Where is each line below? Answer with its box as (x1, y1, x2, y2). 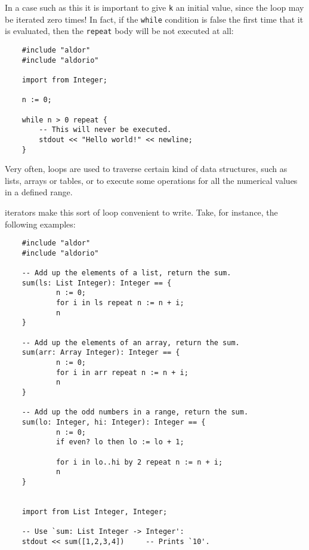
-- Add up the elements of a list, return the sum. (21, 269, 231, 278)
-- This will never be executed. (39, 125, 172, 134)
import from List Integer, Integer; (21, 507, 168, 516)
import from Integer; (21, 75, 107, 84)
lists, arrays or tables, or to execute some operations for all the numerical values (5, 174, 298, 186)
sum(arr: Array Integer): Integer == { (21, 348, 180, 357)
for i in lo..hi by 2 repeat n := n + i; (55, 457, 223, 466)
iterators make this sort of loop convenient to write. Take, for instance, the (5, 205, 278, 218)
